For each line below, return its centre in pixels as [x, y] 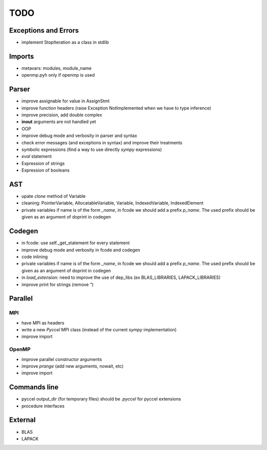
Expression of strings [43, 163]
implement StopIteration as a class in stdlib [65, 43]
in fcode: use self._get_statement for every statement [76, 243]
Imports [22, 56]
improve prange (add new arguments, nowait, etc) [72, 366]
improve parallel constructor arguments [62, 359]
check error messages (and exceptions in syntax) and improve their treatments [102, 142]
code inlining [35, 257]
